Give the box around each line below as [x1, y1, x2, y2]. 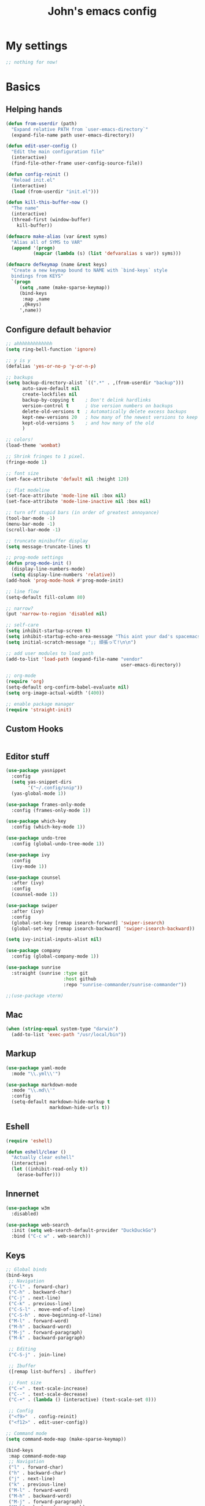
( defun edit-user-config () [6, 143, 78, 149]
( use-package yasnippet [6, 768, 67, 774]
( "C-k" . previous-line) [8, 1301, 72, 1307]
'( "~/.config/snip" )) [28, 784, 83, 790]
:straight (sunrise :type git [11, 970, 88, 976]
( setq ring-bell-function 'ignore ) [6, 346, 97, 353]
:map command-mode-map [8, 1453, 67, 1459]
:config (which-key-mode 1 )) [11, 824, 86, 830]
